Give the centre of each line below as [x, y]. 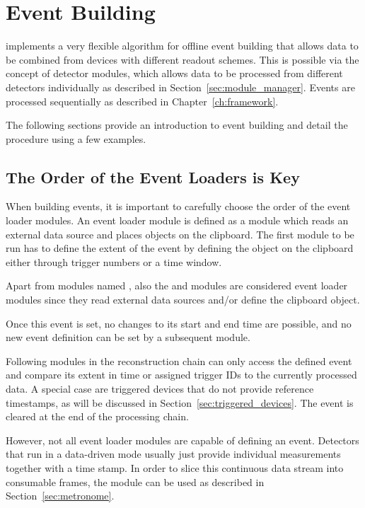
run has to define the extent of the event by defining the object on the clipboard [180, 248]
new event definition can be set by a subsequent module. [128, 337]
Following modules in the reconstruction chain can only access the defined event [179, 360]
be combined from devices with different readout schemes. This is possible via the [182, 59]
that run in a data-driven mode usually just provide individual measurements [173, 454]
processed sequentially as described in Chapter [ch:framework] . [142, 101]
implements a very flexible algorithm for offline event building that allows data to [182, 46]
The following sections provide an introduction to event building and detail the [177, 125]
